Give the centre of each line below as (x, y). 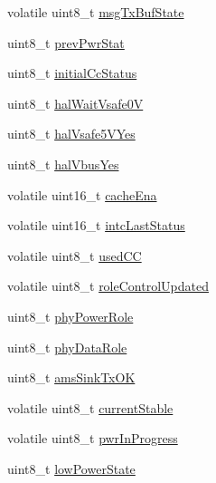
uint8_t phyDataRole (67, 347)
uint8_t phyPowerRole (70, 316)
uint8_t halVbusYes (63, 164)
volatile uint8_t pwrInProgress (93, 438)
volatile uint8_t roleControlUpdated (108, 286)
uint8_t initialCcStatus (72, 73)
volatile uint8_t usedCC (75, 255)
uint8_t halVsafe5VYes (71, 134)
